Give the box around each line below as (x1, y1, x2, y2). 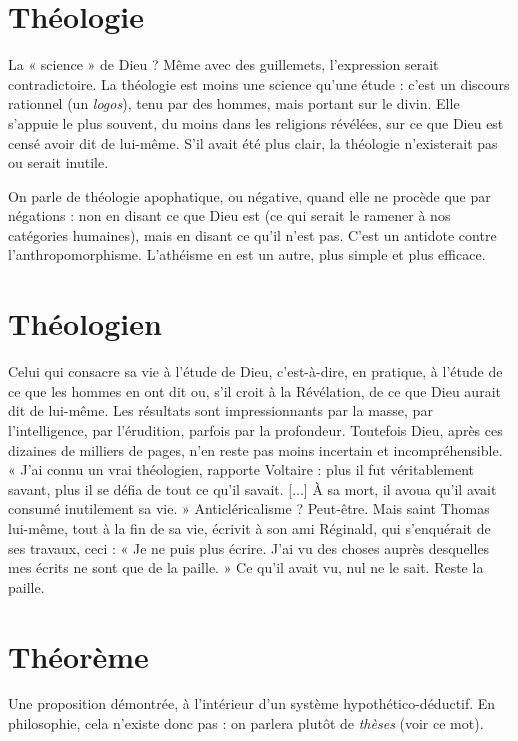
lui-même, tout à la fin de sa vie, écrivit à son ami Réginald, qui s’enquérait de (8, 517, 491, 538)
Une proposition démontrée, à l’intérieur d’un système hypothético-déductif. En (8, 693, 496, 714)
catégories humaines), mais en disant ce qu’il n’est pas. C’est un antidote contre (8, 224, 497, 245)
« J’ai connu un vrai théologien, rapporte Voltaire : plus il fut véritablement (8, 459, 475, 480)
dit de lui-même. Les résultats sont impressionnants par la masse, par (8, 400, 433, 421)
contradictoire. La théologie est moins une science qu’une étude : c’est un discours (8, 73, 510, 94)
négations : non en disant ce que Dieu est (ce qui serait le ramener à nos (8, 205, 451, 226)
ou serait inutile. (8, 152, 109, 173)
